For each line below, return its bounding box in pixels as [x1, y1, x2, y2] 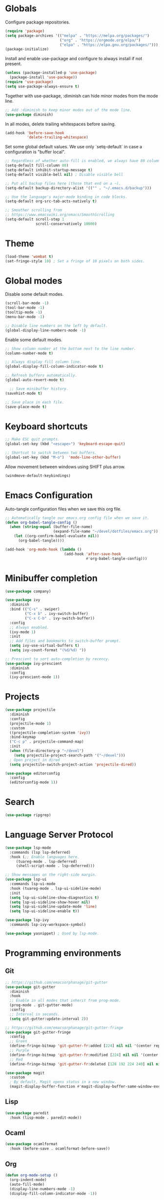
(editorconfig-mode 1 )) [9, 780, 58, 785]
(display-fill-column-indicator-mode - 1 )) [9, 1191, 97, 1196]
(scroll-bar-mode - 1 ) [5, 301, 49, 306]
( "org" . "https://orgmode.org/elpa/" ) [59, 38, 141, 43]
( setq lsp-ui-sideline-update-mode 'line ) [9, 904, 97, 909]
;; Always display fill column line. [5, 359, 82, 365]
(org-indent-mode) [9, 1177, 47, 1182]
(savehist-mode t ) [5, 391, 42, 396]
